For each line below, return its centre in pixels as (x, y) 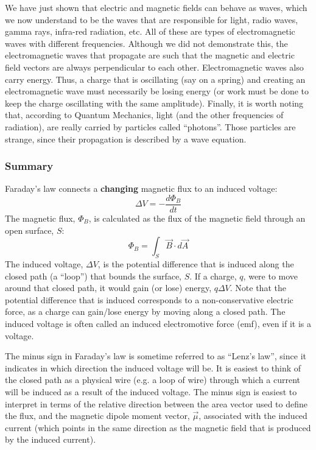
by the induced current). (51, 439)
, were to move (271, 276)
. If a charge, (213, 276)
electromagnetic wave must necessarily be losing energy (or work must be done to (157, 91)
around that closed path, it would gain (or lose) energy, (108, 288)
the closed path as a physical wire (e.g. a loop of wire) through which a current (153, 380)
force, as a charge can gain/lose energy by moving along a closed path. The (145, 311)
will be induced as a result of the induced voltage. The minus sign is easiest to (151, 391)
